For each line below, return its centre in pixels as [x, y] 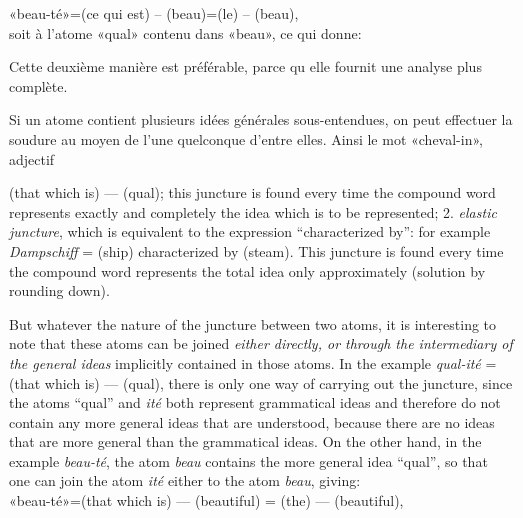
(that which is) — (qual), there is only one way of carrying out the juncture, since [261, 382]
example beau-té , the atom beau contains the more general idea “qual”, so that [248, 460]
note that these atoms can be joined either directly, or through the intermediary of [261, 343]
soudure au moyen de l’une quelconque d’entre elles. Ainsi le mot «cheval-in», [246, 138]
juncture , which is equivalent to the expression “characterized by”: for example [250, 231]
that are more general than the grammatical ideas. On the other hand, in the [245, 441]
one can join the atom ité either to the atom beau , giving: [185, 480]
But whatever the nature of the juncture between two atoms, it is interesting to [253, 323]
